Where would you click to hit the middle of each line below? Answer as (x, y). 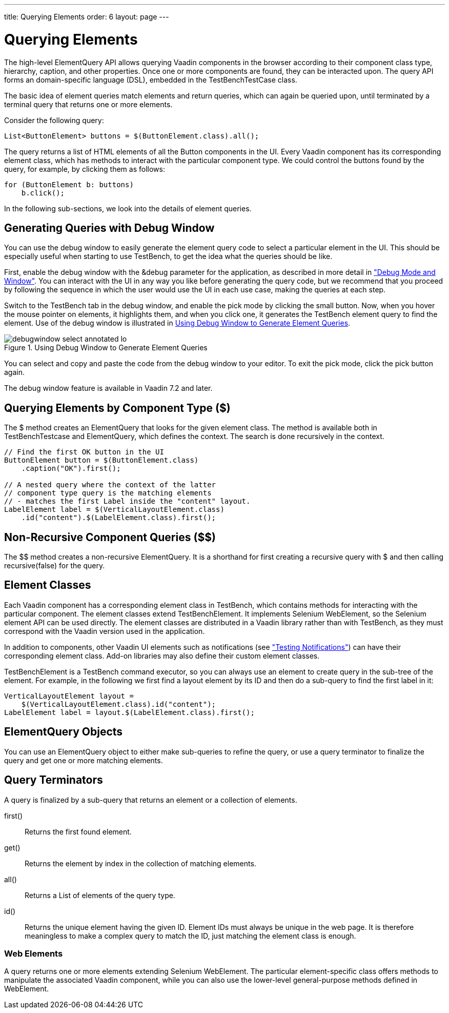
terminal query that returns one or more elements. (88, 104)
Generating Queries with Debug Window (109, 228)
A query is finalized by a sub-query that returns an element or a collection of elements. (151, 800)
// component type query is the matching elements (108, 493)
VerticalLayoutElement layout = (69, 696)
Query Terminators (54, 780)
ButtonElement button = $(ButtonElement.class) (101, 460)
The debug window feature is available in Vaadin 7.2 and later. (108, 388)
